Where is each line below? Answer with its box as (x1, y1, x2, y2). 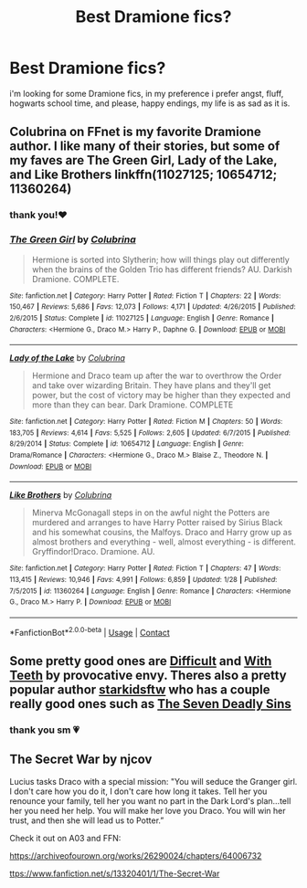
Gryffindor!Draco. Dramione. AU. (31, 546, 155, 557)
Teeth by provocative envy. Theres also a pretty (9, 668, 287, 683)
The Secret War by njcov (9, 752, 153, 767)
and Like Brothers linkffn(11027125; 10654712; (9, 167, 278, 183)
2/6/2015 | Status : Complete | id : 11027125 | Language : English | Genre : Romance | (9, 313, 274, 322)
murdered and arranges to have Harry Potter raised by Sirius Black (31, 517, 283, 528)
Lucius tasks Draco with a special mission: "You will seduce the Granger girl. (9, 776, 298, 787)
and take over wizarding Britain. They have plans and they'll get (31, 380, 271, 391)
